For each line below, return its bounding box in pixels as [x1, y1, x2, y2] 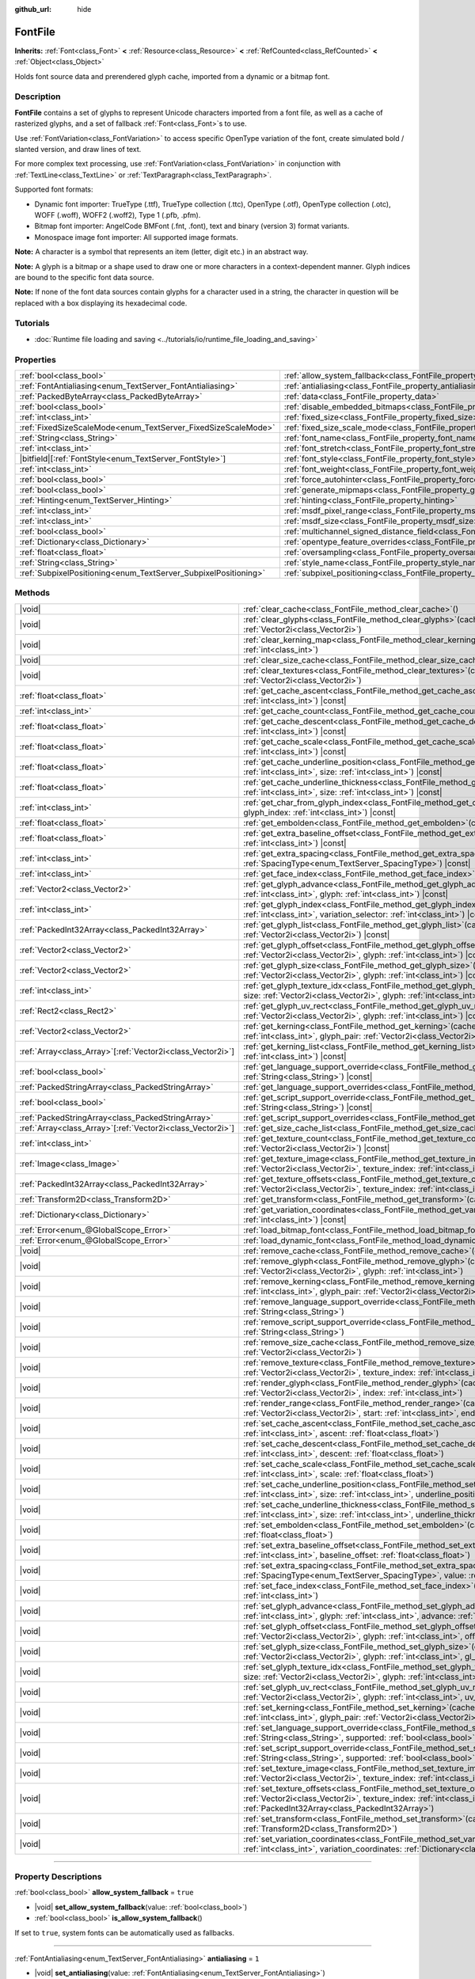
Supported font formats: [14, 184, 94, 194]
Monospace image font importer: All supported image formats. [34, 232, 238, 241]
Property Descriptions [14, 1871, 102, 1882]
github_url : [14, 5, 51, 13]
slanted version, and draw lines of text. [14, 145, 142, 154]
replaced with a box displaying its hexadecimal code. [14, 298, 188, 308]
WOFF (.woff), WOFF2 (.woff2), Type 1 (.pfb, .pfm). [34, 210, 201, 219]
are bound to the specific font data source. [14, 272, 154, 282]
